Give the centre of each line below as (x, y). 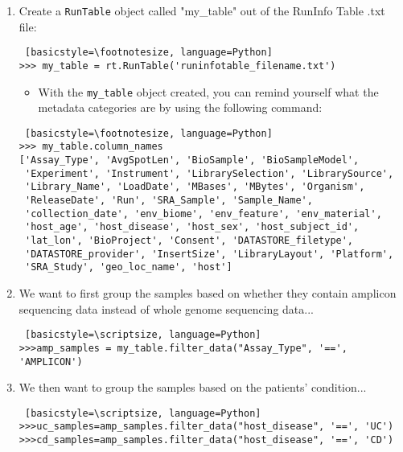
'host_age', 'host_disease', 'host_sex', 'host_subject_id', (192, 227)
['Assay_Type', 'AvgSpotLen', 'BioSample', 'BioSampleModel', (189, 160)
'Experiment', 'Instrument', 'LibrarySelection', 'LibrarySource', (209, 173)
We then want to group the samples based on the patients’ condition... (193, 387)
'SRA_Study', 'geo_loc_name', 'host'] (128, 267)
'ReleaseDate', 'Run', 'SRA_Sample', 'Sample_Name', (169, 201)
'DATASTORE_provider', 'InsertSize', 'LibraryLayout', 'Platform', (209, 254)
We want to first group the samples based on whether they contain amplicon (208, 293)
